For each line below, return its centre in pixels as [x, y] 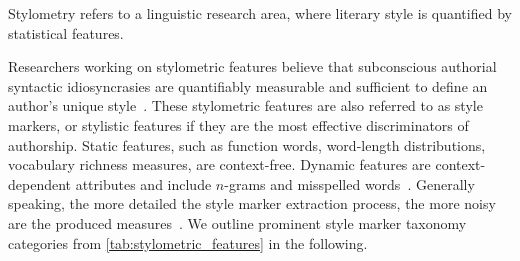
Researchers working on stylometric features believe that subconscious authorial [252, 66]
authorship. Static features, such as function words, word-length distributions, [247, 144]
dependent [40, 183]
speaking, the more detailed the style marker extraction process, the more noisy [252, 203]
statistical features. [66, 32]
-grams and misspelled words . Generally [349, 183]
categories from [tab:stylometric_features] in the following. [188, 242]
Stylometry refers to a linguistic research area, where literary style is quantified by [260, 13]
